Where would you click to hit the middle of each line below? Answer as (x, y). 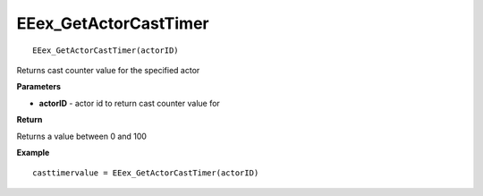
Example (33, 152)
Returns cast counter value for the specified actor (108, 70)
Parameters (39, 87)
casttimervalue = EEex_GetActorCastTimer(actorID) (146, 173)
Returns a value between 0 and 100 (82, 136)
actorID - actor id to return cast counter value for (130, 103)
